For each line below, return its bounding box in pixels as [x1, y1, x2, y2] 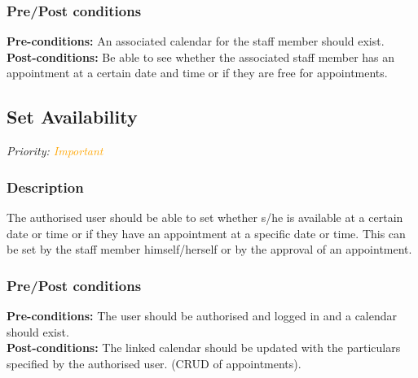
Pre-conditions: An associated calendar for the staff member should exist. [7, 33, 385, 50]
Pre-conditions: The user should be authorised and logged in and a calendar [7, 307, 398, 324]
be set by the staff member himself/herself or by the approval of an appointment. [7, 241, 412, 258]
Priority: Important [7, 142, 103, 159]
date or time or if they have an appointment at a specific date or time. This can [7, 224, 406, 241]
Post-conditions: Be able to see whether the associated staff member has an [7, 48, 395, 65]
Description [7, 176, 84, 197]
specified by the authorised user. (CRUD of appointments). [7, 354, 301, 371]
